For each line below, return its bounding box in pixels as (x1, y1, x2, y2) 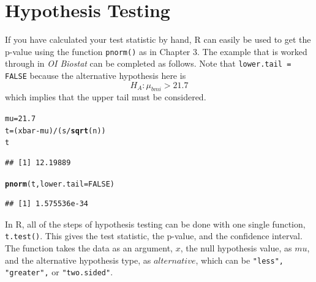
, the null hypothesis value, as (180, 242, 292, 254)
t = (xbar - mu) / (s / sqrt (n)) (5, 126, 106, 135)
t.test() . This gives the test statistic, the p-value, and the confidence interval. (5, 229, 303, 242)
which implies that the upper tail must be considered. (5, 91, 206, 103)
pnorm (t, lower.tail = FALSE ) (5, 179, 115, 188)
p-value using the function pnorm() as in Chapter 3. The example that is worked (5, 45, 307, 58)
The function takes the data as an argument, (5, 242, 173, 254)
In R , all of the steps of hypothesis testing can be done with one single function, (5, 217, 306, 230)
